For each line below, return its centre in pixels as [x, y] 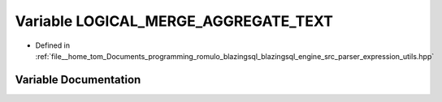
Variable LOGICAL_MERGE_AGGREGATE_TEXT [174, 21]
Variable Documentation [78, 80]
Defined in [53, 45]
